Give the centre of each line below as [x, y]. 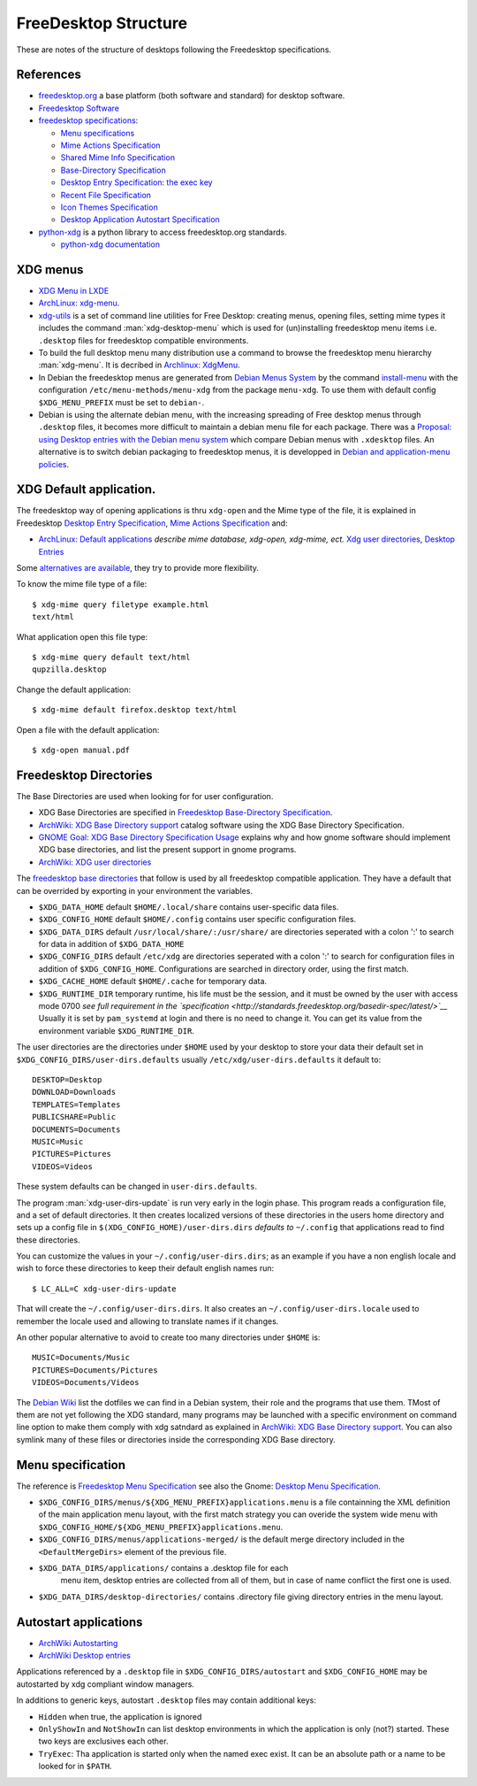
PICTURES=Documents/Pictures [95, 1370]
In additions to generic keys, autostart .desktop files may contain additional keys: [167, 1700]
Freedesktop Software [79, 108]
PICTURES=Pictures [72, 1154]
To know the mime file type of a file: [82, 584]
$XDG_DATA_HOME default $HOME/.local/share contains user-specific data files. [189, 906]
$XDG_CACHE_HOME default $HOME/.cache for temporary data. [153, 982]
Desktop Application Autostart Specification [140, 219]
